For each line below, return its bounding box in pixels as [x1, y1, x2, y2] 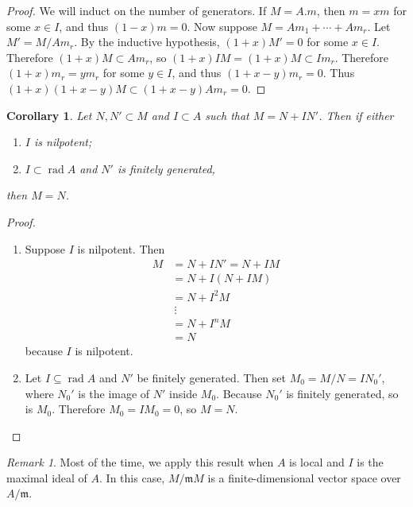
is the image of [78, 385, 150, 401]
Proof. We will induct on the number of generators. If [6, 2, 267, 18]
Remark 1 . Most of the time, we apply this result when [6, 454, 274, 470]
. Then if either [318, 106, 394, 123]
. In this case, [99, 469, 165, 486]
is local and [289, 454, 345, 470]
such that [205, 106, 249, 123]
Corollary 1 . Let [6, 106, 92, 123]
